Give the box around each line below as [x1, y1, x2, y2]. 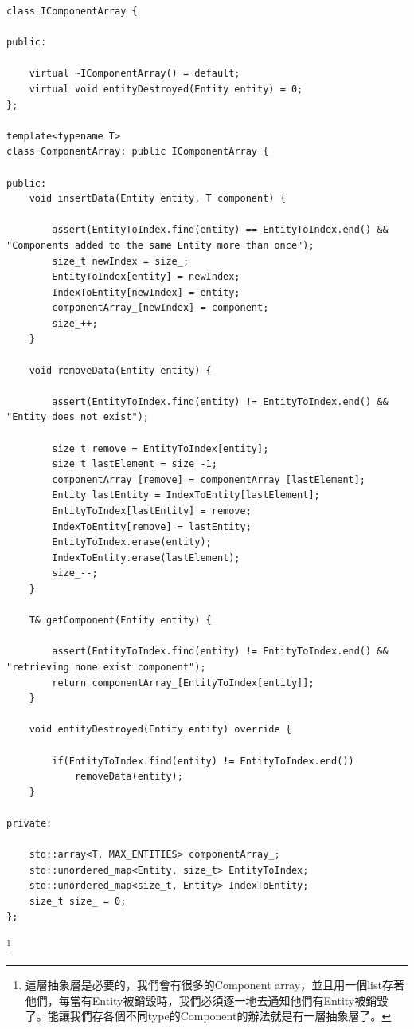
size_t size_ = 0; [29, 895, 127, 907]
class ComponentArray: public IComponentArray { [6, 146, 269, 158]
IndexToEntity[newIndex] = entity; [52, 286, 240, 298]
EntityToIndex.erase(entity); [52, 536, 212, 548]
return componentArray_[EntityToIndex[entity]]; [52, 677, 314, 689]
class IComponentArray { [6, 6, 138, 17]
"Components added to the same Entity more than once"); [6, 239, 314, 251]
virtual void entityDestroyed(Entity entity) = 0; [29, 83, 303, 95]
